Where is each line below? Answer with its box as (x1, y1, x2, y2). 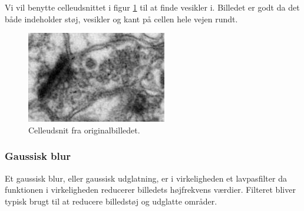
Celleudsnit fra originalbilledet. (28, 123, 140, 136)
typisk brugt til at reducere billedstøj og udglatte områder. (5, 195, 217, 207)
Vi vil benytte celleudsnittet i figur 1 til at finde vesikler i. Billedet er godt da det (5, 1, 300, 13)
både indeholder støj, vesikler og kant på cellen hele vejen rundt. (5, 12, 238, 25)
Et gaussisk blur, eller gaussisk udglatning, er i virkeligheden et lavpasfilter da (5, 172, 287, 184)
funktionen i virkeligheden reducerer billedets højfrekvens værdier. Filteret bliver (5, 183, 296, 196)
